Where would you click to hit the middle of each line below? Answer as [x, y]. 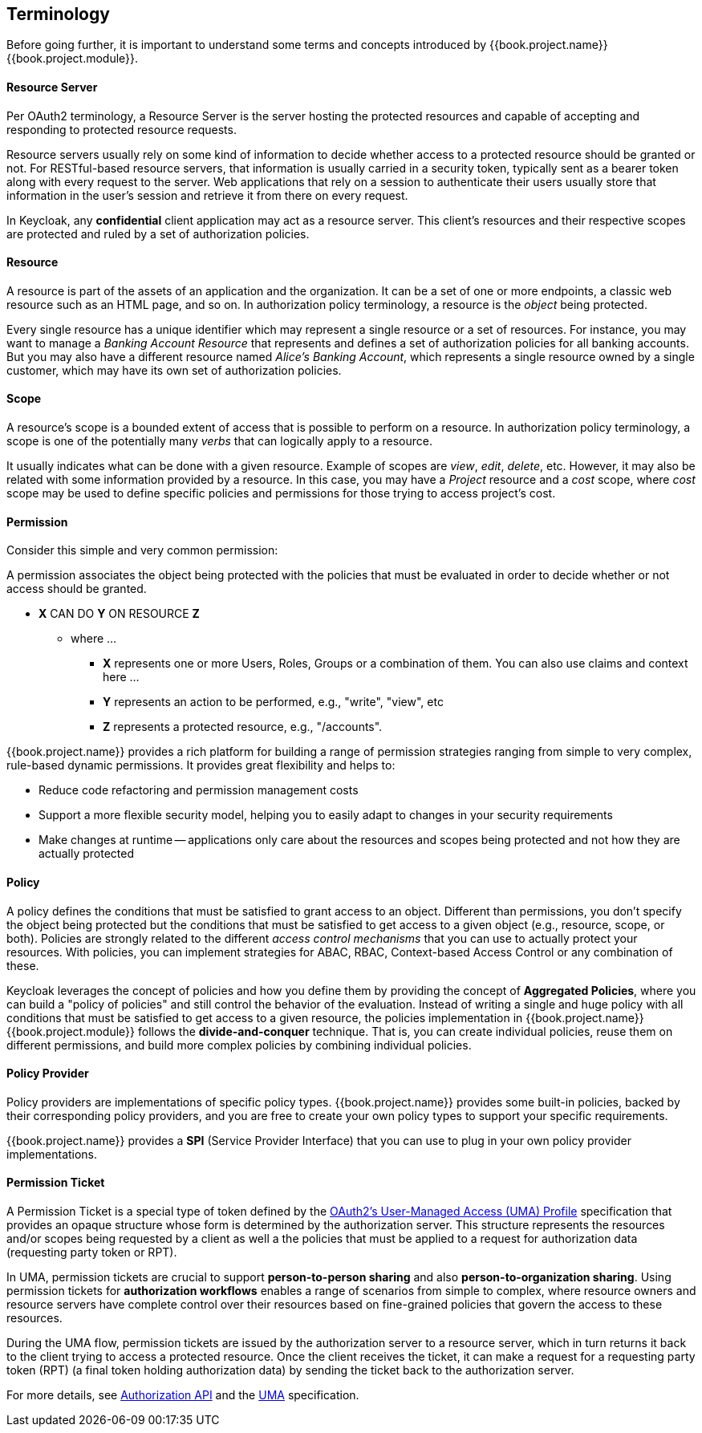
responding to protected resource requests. [122, 129]
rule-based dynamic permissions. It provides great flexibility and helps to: [201, 765]
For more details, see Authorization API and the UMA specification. [183, 1394]
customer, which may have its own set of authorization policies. [174, 370]
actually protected [87, 854]
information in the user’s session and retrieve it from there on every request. [207, 195]
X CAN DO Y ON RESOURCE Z [119, 614]
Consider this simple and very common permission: [142, 550]
